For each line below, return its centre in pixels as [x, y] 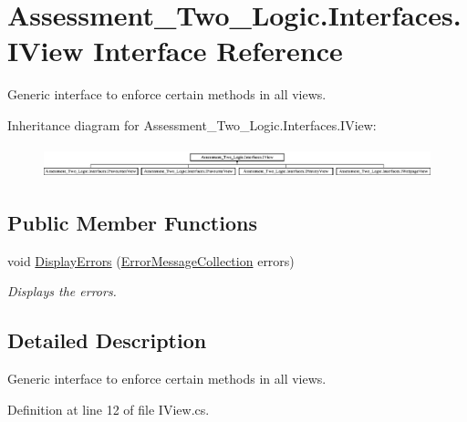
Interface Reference [218, 51]
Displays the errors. [62, 291]
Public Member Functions [132, 222]
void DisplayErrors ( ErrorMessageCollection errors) [151, 260]
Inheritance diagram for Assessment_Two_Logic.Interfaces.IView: [192, 124]
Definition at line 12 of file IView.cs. [109, 409]
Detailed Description [107, 340]
